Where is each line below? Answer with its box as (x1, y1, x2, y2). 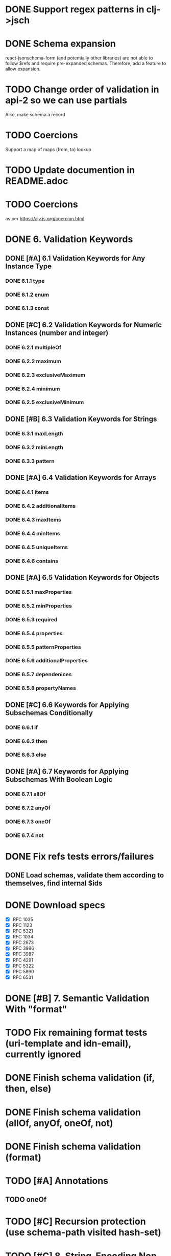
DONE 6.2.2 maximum (5, 358, 61, 365)
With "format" (5, 1003, 67, 1015)
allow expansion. (5, 66, 41, 72)
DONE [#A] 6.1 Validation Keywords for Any (5, 254, 145, 262)
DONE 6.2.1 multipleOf (5, 344, 62, 351)
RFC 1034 (12, 934, 34, 940)
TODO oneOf (5, 1195, 47, 1204)
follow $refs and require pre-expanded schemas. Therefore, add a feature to (5, 60, 166, 67)
